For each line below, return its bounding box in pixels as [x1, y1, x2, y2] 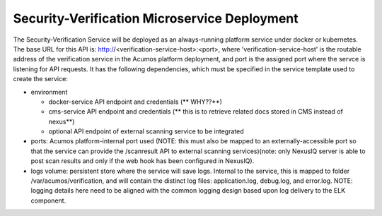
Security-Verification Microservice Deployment [13, 11, 299, 26]
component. [30, 196, 66, 205]
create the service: [13, 75, 69, 83]
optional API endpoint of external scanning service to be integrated [48, 127, 244, 136]
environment [30, 88, 68, 96]
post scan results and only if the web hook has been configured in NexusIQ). [30, 157, 255, 165]
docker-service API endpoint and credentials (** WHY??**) [48, 97, 223, 106]
